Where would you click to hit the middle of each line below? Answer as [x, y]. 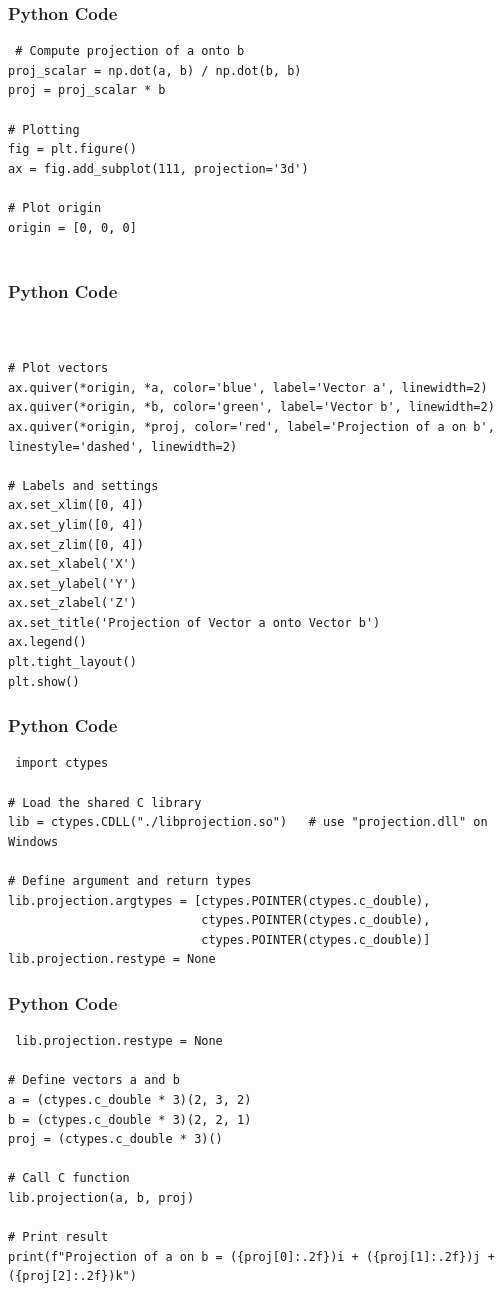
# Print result [58, 1237]
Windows [33, 841]
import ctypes [62, 763]
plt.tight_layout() [72, 662]
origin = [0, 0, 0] [72, 227]
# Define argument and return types [130, 881]
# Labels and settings [83, 485]
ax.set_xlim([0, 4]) [76, 505]
